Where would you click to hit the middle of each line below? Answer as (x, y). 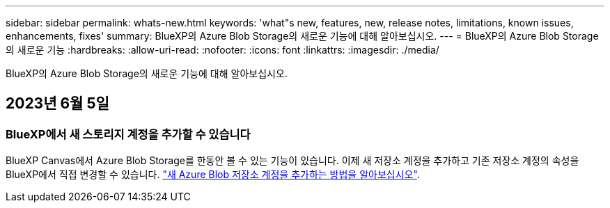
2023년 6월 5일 (57, 104)
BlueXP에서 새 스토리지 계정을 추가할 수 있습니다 (128, 134)
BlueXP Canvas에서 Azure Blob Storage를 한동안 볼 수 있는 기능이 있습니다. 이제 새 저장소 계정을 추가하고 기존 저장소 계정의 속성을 (292, 161)
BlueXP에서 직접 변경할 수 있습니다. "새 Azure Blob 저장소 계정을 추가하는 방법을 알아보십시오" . (213, 175)
